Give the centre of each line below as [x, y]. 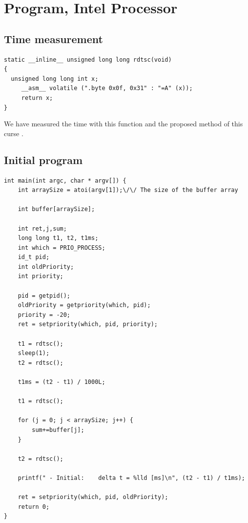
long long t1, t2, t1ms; [58, 238]
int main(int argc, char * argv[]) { [65, 180]
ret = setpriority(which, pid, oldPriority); [93, 497]
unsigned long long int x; [55, 79]
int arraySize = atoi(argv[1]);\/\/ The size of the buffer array [128, 190]
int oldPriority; [46, 267]
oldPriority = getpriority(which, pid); [84, 305]
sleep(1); [34, 353]
